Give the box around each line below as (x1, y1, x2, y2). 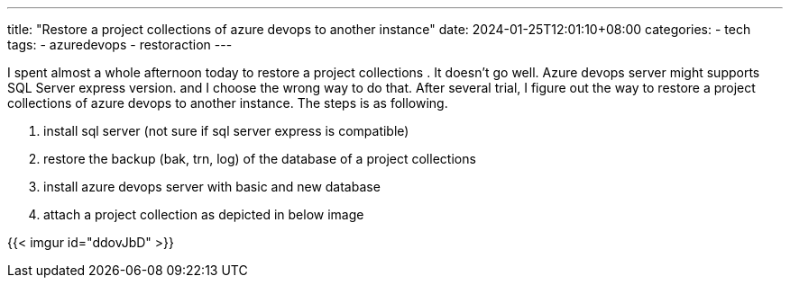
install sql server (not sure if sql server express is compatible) (43, 123, 409, 138)
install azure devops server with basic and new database (43, 179, 381, 194)
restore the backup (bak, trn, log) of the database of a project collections (43, 151, 476, 166)
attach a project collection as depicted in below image (43, 207, 364, 222)
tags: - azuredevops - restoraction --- (7, 37, 233, 52)
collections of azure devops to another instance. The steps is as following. (7, 95, 448, 111)
